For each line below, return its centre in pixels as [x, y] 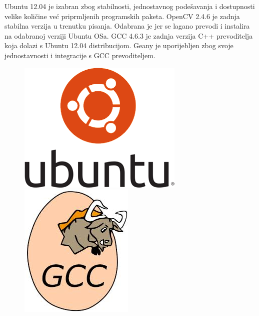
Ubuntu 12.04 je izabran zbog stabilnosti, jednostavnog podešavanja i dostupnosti [130, 6]
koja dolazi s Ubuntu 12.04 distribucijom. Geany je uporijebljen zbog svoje [119, 45]
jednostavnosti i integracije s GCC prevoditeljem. [80, 55]
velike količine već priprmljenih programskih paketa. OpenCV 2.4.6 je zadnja [122, 16]
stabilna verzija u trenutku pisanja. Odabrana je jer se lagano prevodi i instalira [127, 26]
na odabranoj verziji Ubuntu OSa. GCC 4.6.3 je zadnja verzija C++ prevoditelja [129, 35]
